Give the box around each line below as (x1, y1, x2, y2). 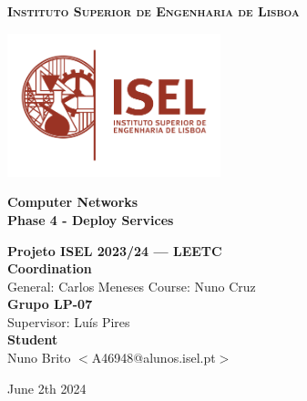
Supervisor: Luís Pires (7, 312, 130, 331)
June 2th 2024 (7, 378, 87, 397)
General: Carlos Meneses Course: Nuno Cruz (7, 276, 256, 295)
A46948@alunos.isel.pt (91, 348, 216, 367)
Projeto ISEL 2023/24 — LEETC (7, 241, 222, 260)
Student (7, 330, 58, 349)
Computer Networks (7, 192, 138, 211)
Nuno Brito (7, 348, 71, 367)
